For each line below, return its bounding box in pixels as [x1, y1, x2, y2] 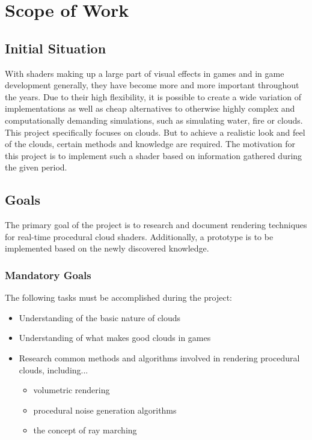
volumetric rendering [33, 384, 110, 396]
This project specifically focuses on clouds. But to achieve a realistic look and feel [5, 125, 305, 138]
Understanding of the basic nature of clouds [19, 311, 181, 324]
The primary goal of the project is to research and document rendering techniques [5, 218, 307, 231]
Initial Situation [5, 38, 106, 57]
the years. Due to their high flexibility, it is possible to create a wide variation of [5, 90, 301, 103]
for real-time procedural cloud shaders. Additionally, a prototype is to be [5, 230, 274, 243]
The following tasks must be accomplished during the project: [5, 291, 232, 304]
